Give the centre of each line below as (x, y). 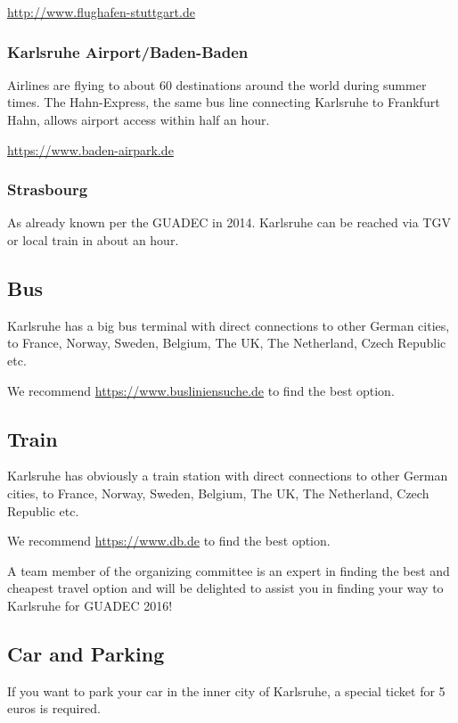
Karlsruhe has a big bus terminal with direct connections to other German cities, (229, 325)
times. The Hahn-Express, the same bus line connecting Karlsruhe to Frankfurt (224, 102)
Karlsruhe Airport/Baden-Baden (128, 51)
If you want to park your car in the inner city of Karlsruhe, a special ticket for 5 (226, 690)
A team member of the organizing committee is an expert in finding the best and (229, 570)
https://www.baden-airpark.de (90, 149)
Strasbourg (48, 189)
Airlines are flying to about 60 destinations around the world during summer (217, 84)
